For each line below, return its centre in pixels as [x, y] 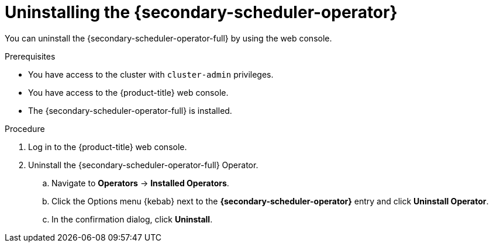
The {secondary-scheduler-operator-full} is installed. [130, 110]
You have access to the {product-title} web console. [128, 92]
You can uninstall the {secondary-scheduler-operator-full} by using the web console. [168, 38]
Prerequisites [30, 56]
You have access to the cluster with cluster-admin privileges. [151, 74]
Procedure [25, 128]
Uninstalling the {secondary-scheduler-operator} [201, 12]
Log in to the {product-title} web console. [108, 147]
